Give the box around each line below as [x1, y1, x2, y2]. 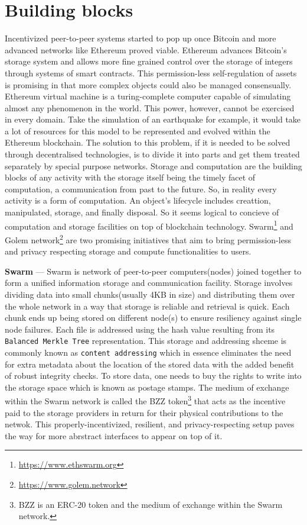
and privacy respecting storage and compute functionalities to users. [5, 245, 252, 257]
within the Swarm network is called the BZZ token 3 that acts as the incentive [5, 393, 286, 407]
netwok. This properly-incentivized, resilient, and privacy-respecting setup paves [5, 418, 295, 430]
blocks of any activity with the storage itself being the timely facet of [5, 171, 256, 183]
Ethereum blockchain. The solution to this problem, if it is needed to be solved [5, 136, 290, 149]
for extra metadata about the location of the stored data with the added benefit [5, 357, 295, 370]
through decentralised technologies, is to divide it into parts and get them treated [5, 148, 300, 160]
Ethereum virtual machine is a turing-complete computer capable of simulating [5, 90, 291, 102]
